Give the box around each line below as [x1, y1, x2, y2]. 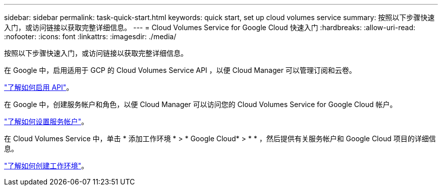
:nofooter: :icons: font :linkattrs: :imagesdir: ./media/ [4, 32, 177, 41]
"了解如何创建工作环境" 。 [4, 161, 89, 170]
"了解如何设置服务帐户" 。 [4, 117, 89, 126]
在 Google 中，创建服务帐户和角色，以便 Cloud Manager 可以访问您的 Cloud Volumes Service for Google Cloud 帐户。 [4, 100, 397, 109]
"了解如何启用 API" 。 [4, 83, 74, 91]
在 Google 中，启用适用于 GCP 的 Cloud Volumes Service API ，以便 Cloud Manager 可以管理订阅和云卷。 [4, 66, 356, 74]
